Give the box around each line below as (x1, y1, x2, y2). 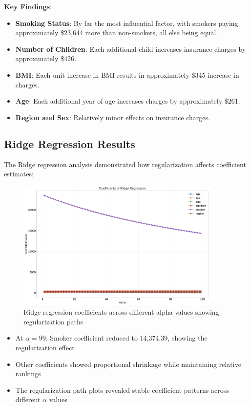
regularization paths (23, 316, 83, 326)
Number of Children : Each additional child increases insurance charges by (15, 43, 246, 54)
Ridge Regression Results (4, 136, 135, 151)
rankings (15, 368, 41, 379)
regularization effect (15, 342, 75, 352)
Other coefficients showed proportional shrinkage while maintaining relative (15, 359, 241, 369)
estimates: (4, 169, 34, 179)
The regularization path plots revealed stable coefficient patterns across (15, 385, 229, 395)
